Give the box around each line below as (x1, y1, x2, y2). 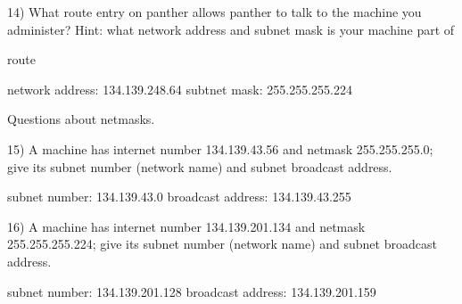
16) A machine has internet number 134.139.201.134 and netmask (7, 217, 366, 235)
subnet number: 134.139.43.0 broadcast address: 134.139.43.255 (7, 187, 351, 206)
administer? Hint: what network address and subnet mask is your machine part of (7, 20, 455, 38)
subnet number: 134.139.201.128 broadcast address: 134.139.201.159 (7, 282, 376, 300)
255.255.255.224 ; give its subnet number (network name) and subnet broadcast (7, 234, 437, 253)
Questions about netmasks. (7, 110, 155, 128)
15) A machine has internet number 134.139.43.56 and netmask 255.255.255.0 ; (7, 139, 433, 158)
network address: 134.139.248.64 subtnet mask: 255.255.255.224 (7, 79, 352, 98)
